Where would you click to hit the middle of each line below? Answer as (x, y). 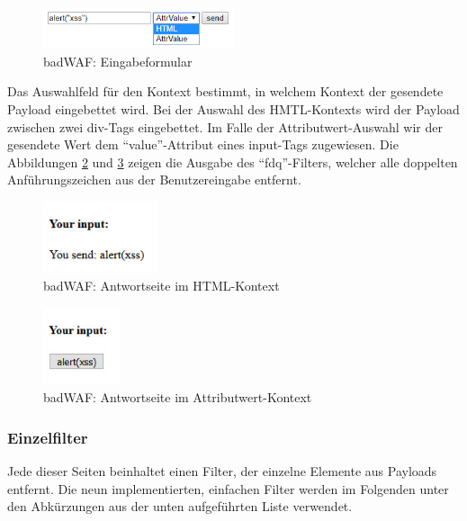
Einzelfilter (48, 437)
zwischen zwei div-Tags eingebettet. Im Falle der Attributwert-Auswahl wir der (225, 126)
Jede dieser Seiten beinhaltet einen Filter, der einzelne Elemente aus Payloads (222, 470)
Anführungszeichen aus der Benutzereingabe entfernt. (154, 180)
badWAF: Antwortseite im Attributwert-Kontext (178, 397)
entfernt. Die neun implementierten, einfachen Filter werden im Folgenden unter (228, 488)
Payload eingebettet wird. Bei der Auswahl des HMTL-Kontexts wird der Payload (233, 109)
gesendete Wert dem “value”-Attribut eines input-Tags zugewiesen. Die (203, 144)
